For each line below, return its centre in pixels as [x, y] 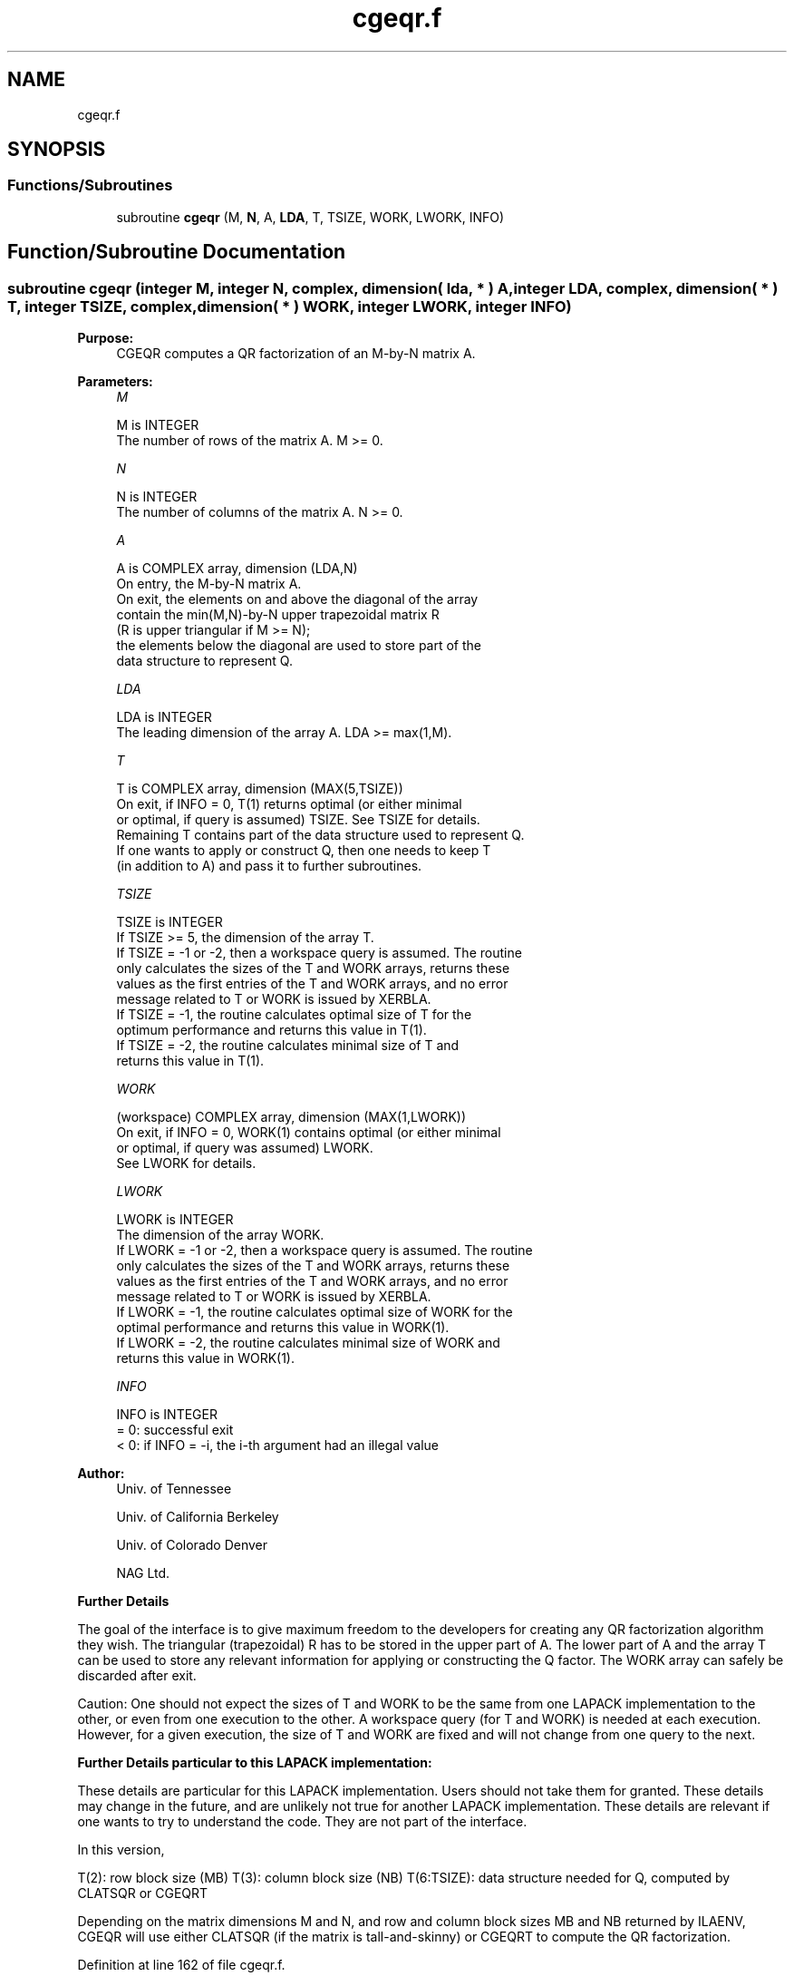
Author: [101, 1474]
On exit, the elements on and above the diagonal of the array [297, 599]
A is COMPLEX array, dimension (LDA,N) [237, 569]
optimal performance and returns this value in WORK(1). [283, 1328]
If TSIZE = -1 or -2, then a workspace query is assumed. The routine [319, 953]
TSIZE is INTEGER [169, 922]
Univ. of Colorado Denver [192, 1545]
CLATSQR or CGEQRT [143, 1893]
